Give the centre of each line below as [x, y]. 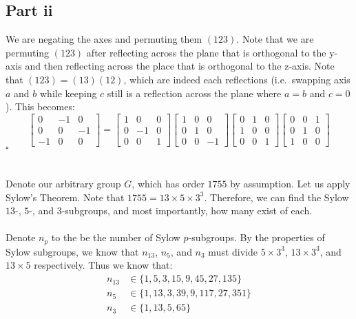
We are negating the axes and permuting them [104, 39]
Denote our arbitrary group [63, 184]
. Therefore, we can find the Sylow [276, 197]
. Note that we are [275, 39]
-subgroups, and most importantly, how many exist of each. [187, 210]
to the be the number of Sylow [116, 237]
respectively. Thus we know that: [103, 265]
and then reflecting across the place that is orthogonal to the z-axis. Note [180, 66]
